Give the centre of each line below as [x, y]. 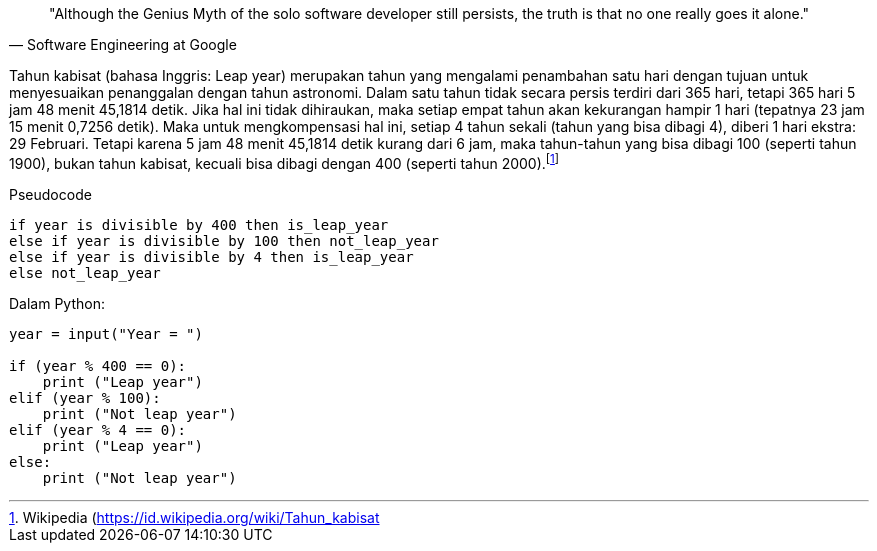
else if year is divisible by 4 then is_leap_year [211, 256]
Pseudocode [50, 194]
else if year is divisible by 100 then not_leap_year [224, 240]
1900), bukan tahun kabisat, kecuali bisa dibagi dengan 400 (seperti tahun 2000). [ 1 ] [284, 162]
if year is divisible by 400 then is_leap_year [199, 224]
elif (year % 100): [85, 397]
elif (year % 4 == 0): [98, 429]
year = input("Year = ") [106, 333]
